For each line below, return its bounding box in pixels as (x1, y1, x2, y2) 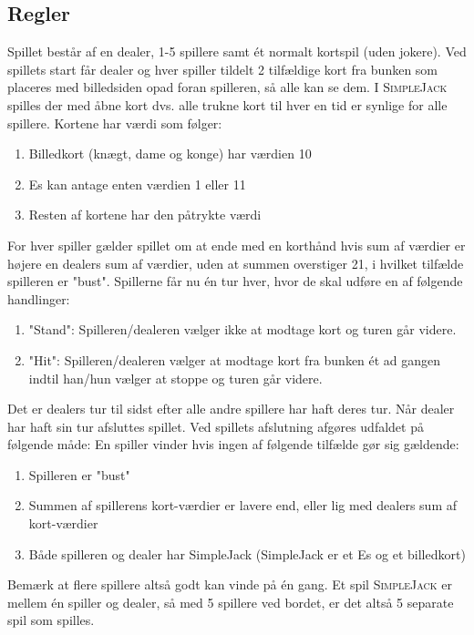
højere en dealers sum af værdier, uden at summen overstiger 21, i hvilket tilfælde (7, 253, 464, 272)
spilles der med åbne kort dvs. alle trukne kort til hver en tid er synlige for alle (7, 95, 448, 114)
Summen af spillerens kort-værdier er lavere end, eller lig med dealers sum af (28, 496, 457, 515)
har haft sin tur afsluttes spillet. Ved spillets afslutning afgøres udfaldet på (7, 416, 424, 435)
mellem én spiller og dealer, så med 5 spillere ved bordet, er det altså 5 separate (7, 592, 454, 611)
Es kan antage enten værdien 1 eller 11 (28, 174, 246, 193)
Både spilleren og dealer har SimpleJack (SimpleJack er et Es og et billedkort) (28, 544, 466, 563)
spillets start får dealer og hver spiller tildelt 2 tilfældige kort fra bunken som (7, 59, 438, 78)
